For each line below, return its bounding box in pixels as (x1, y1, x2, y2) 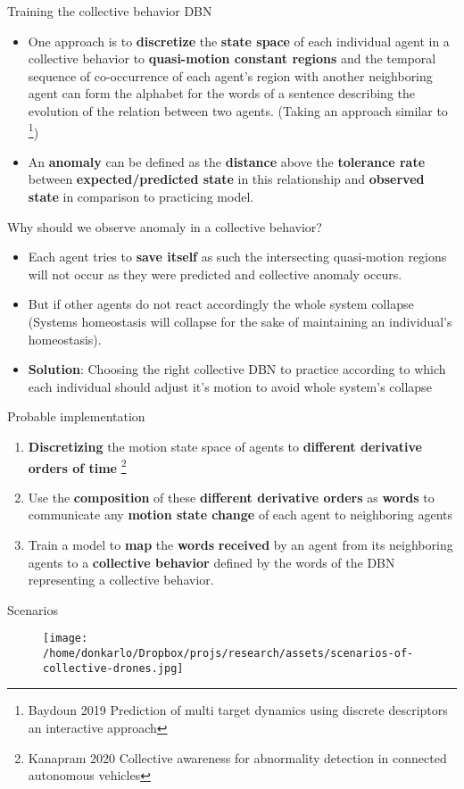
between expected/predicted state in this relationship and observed (28, 170, 425, 188)
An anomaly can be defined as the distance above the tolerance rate (28, 152, 426, 170)
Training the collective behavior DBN (7, 2, 212, 20)
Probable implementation (7, 407, 145, 426)
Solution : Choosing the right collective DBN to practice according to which (28, 360, 446, 378)
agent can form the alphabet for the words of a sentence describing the (28, 84, 415, 103)
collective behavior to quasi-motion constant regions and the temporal (28, 49, 436, 68)
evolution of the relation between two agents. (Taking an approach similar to (28, 101, 448, 120)
